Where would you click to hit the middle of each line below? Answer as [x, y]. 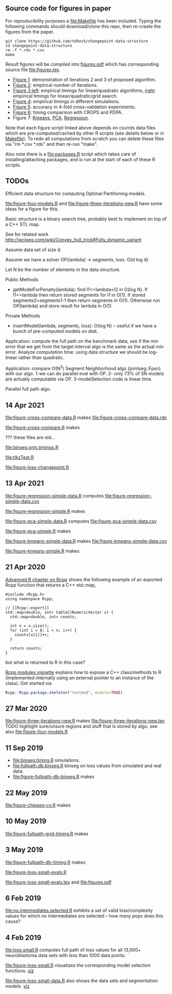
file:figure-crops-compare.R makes [43, 428]
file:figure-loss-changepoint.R [37, 467]
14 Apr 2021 [25, 405]
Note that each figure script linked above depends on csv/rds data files [80, 127]
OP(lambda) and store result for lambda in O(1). [63, 305]
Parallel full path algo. [28, 389]
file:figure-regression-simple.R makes [45, 511]
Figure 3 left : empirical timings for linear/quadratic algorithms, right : [84, 90]
